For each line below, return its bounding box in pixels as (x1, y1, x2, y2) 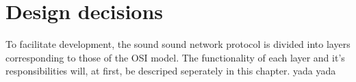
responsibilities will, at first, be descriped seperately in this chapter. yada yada (5, 64, 336, 78)
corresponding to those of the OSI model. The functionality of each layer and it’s (5, 50, 345, 64)
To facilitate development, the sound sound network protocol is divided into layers (5, 37, 351, 51)
